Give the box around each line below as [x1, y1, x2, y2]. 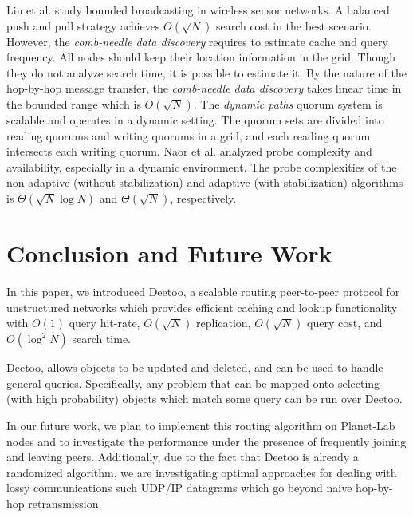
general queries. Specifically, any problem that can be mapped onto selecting [6, 374, 380, 391]
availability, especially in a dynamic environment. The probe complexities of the [6, 158, 397, 175]
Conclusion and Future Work [6, 237, 332, 270]
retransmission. [28, 495, 102, 511]
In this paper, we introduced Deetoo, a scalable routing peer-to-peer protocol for [6, 283, 400, 300]
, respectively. [170, 189, 237, 206]
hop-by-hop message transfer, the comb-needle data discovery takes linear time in [6, 80, 402, 97]
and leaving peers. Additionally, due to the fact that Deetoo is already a [6, 448, 359, 465]
